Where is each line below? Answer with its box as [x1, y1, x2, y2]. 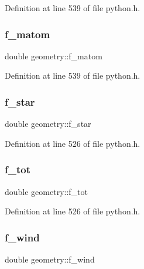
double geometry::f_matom [5, 49, 102, 62]
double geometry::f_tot [5, 185, 88, 197]
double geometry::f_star [5, 117, 91, 130]
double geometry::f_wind [5, 253, 95, 265]
